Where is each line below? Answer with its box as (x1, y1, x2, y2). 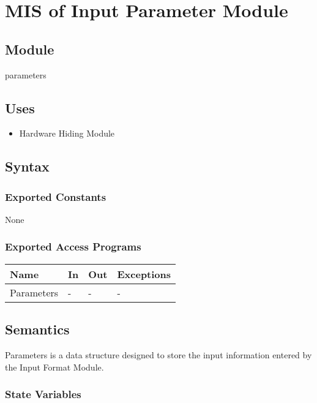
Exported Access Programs (5, 239, 141, 254)
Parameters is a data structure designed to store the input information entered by (5, 348, 312, 361)
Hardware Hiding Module (19, 127, 115, 140)
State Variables (5, 386, 81, 402)
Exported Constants (5, 189, 106, 204)
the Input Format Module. (5, 360, 104, 373)
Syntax (5, 157, 50, 176)
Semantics (5, 320, 70, 339)
